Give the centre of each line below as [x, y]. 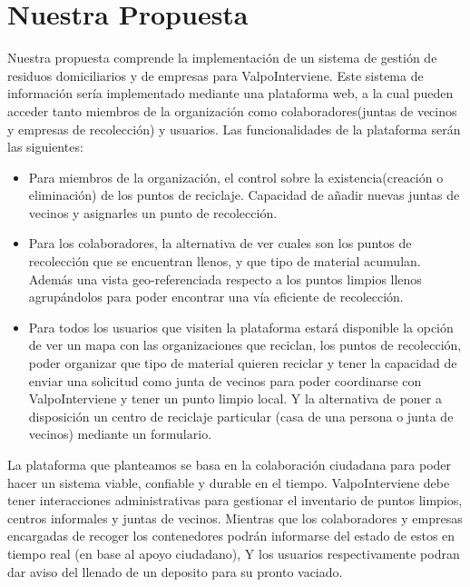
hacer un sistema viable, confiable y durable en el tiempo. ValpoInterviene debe [229, 482]
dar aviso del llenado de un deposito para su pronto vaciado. [175, 571]
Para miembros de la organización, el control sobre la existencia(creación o [236, 177]
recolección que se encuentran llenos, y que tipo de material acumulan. [225, 261]
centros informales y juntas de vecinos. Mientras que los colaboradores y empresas [235, 517]
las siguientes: [45, 147]
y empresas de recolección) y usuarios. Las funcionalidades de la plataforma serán [234, 129]
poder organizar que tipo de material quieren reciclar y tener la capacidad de [243, 363]
